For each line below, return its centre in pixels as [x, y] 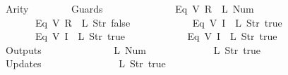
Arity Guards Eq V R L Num [130, 8]
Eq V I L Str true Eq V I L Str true [156, 36]
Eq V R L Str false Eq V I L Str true [158, 22]
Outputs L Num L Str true [133, 49]
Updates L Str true [85, 63]
